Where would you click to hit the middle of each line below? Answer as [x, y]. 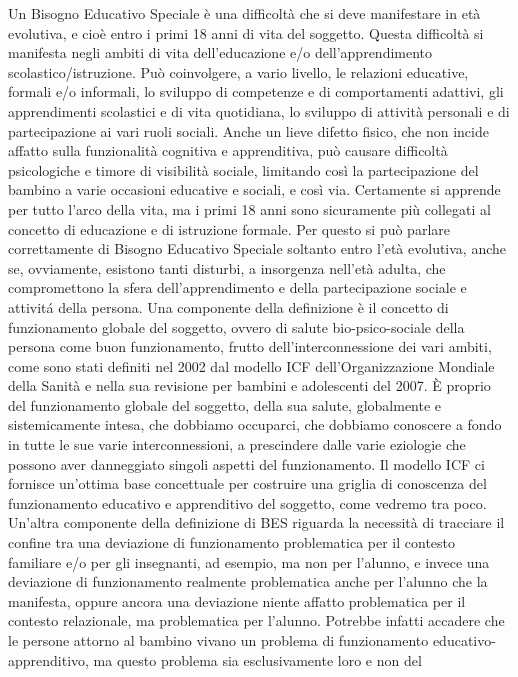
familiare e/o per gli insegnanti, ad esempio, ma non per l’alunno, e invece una [249, 561]
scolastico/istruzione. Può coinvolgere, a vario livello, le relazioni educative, [238, 71]
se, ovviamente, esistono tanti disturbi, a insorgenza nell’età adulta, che [227, 267]
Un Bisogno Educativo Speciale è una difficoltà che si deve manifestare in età [244, 13]
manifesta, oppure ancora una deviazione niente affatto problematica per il [237, 600]
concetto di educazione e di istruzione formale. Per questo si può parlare [229, 228]
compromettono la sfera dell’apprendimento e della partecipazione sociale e [237, 287]
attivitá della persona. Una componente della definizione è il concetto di [228, 306]
